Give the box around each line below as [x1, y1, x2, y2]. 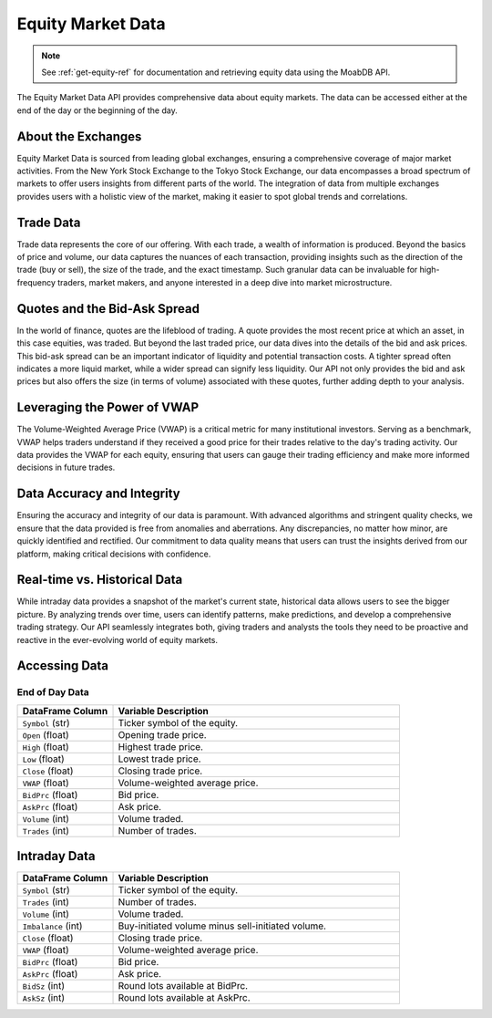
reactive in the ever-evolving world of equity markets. [16, 634, 219, 645]
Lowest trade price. [118, 753, 201, 765]
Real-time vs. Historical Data [16, 572, 183, 587]
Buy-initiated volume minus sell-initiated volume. [118, 919, 327, 932]
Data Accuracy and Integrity [16, 486, 181, 502]
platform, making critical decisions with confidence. [16, 548, 211, 559]
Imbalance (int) [22, 919, 83, 932]
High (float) [22, 740, 69, 753]
